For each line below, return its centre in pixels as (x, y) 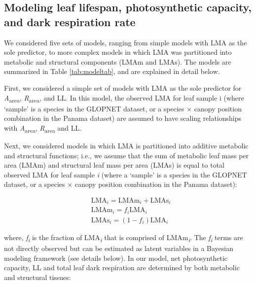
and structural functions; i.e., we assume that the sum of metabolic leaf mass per (127, 155)
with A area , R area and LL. (43, 128)
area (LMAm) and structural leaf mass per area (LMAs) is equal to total (114, 165)
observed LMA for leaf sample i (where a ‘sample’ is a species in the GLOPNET (126, 174)
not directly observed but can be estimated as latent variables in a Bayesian (119, 248)
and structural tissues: (37, 277)
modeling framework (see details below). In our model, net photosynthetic (116, 258)
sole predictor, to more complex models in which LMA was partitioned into (118, 52)
